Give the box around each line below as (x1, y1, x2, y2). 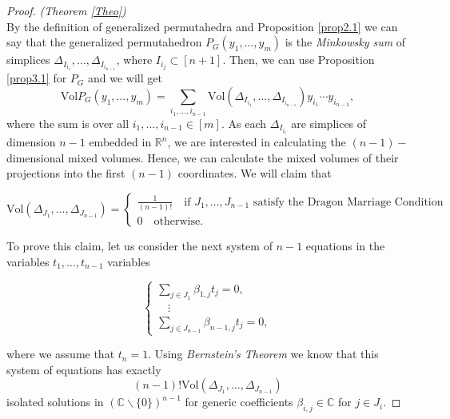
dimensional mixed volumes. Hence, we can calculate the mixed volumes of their (6, 149, 399, 166)
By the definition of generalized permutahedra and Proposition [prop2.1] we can (6, 18, 398, 34)
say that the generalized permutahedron (6, 34, 202, 50)
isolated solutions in (6, 393, 104, 410)
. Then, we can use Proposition (222, 51, 375, 68)
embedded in (89, 134, 152, 150)
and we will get (87, 70, 162, 86)
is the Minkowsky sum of (285, 34, 406, 50)
